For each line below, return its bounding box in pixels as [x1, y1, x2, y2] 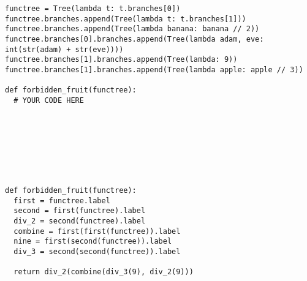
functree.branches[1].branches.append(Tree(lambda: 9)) [5, 55, 238, 64]
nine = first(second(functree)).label [13, 237, 172, 246]
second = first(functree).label [13, 206, 146, 215]
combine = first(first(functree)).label [13, 227, 181, 236]
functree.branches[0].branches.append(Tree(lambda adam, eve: [5, 34, 264, 43]
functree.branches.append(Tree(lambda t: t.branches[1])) [5, 14, 246, 23]
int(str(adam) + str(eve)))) [5, 45, 124, 54]
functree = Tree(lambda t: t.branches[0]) [5, 4, 181, 13]
